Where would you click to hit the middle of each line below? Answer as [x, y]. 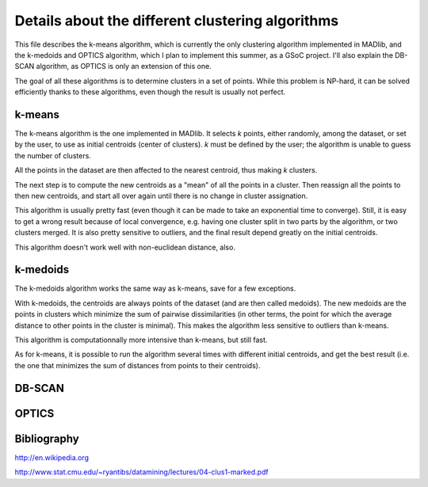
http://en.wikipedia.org [52, 457]
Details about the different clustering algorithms [177, 21]
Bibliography [47, 438]
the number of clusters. [53, 155]
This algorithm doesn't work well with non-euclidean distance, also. [125, 247]
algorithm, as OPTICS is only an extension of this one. [124, 67]
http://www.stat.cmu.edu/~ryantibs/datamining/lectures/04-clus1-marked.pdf [141, 472]
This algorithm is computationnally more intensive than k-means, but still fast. [141, 340]
